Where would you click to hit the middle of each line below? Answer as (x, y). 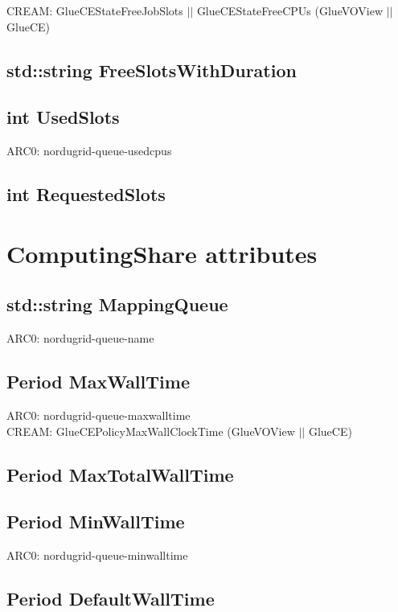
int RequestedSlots (86, 194)
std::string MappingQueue (117, 304)
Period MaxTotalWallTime (120, 474)
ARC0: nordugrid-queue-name (80, 338)
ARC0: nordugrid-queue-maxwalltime (98, 415)
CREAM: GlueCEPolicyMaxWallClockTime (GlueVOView (151, 431)
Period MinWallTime (96, 522)
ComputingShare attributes (162, 253)
